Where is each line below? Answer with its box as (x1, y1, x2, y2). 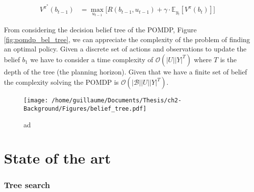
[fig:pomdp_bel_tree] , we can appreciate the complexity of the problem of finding (4, 34, 250, 44)
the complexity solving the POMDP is (4, 77, 119, 87)
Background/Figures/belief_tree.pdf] (24, 105, 147, 112)
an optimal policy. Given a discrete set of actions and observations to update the (4, 44, 247, 54)
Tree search (4, 178, 51, 191)
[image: (24, 97, 49, 104)
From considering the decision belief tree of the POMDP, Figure (4, 24, 197, 34)
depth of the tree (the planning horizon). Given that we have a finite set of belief (4, 66, 247, 76)
